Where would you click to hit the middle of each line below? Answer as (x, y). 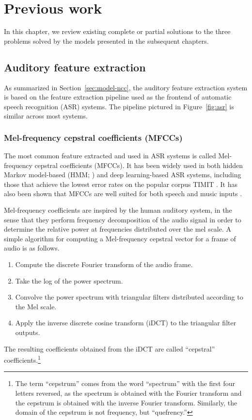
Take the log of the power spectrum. (69, 280)
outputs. (28, 332)
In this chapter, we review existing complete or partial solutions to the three (117, 31)
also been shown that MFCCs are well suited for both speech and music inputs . (123, 193)
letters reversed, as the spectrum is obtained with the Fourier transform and (128, 393)
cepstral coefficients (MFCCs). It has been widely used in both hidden (139, 165)
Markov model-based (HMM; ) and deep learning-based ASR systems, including (123, 175)
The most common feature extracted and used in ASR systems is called (110, 156)
